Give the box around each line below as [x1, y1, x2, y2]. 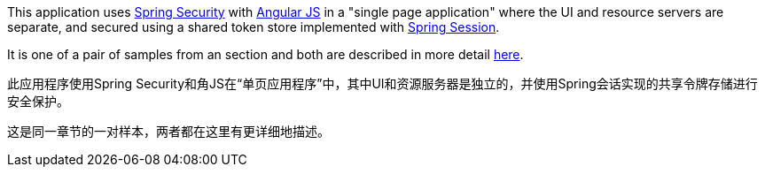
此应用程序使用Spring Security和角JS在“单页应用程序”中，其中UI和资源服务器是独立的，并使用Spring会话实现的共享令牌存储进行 [7, 76, 758, 91]
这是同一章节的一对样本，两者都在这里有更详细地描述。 [7, 124, 330, 139]
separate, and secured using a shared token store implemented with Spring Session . [7, 19, 500, 34]
